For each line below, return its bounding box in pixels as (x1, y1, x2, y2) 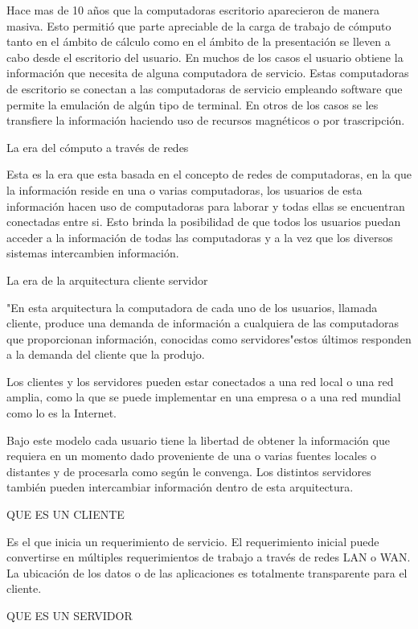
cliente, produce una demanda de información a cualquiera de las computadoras (6, 314, 399, 331)
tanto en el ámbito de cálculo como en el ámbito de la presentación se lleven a (6, 33, 391, 50)
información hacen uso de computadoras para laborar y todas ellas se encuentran (6, 197, 405, 214)
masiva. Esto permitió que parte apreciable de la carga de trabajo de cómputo (6, 17, 391, 34)
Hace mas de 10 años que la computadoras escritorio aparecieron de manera (6, 2, 380, 18)
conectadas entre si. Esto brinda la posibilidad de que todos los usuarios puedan (6, 213, 401, 230)
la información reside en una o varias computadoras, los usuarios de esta (6, 181, 363, 198)
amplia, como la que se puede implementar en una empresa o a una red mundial (6, 388, 401, 405)
